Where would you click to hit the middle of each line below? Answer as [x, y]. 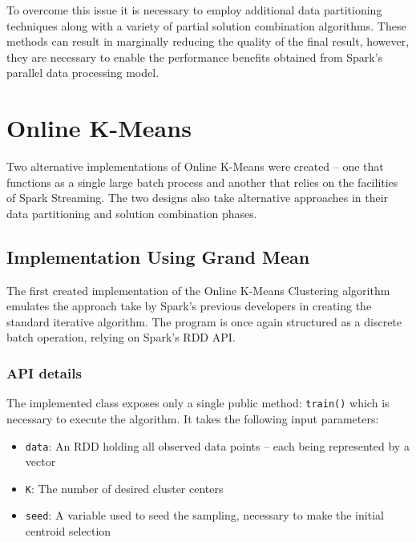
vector [40, 461]
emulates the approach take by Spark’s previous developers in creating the [189, 306]
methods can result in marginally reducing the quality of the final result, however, [208, 41]
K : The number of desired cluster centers [124, 488]
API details [44, 372]
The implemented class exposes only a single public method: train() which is [198, 403]
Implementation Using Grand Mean [158, 256]
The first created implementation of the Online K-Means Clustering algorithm [198, 290]
